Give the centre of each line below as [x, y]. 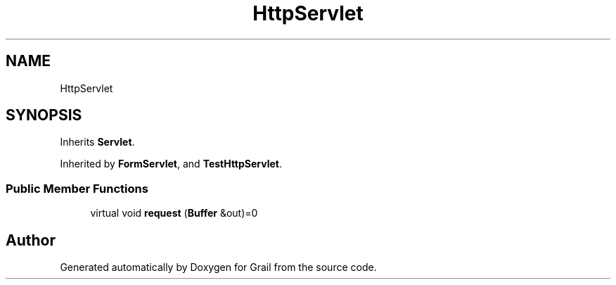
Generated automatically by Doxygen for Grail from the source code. [218, 267]
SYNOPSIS [44, 115]
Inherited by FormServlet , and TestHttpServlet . [171, 164]
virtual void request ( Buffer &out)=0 [174, 213]
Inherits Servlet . [97, 142]
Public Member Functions [77, 188]
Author [31, 240]
